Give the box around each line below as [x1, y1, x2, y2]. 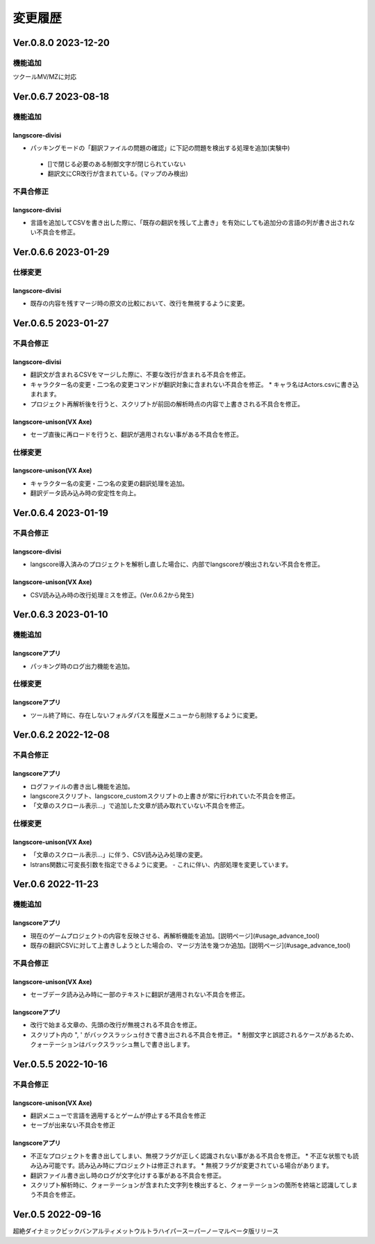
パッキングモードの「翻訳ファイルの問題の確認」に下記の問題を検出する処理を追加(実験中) [30, 144, 290, 152]
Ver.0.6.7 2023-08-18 [12, 91, 110, 103]
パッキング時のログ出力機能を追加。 [30, 662, 134, 670]
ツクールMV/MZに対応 [12, 73, 77, 81]
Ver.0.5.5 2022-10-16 [12, 1058, 108, 1070]
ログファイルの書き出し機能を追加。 [30, 782, 134, 790]
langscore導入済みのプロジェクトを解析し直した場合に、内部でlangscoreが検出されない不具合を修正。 [30, 560, 324, 569]
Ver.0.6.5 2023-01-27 [12, 317, 109, 329]
